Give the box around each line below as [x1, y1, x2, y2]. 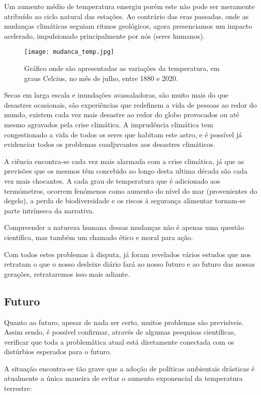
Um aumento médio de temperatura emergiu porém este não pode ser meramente [4, 1, 255, 11]
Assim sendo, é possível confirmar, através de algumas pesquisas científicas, [4, 327, 236, 337]
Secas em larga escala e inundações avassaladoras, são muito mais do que [4, 90, 229, 100]
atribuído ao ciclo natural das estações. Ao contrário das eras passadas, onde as [4, 11, 249, 21]
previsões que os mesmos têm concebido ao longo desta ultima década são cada [4, 166, 247, 176]
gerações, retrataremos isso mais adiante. [4, 268, 130, 279]
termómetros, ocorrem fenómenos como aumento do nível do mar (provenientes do [4, 185, 257, 196]
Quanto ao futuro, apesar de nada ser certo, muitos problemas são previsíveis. [4, 317, 244, 327]
